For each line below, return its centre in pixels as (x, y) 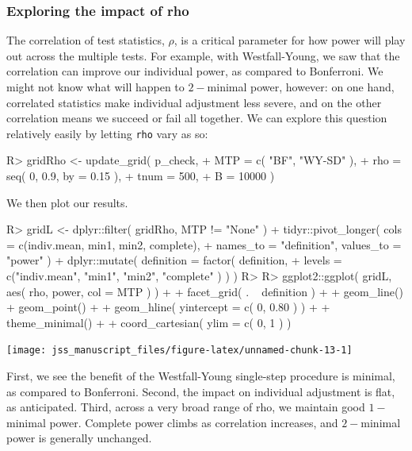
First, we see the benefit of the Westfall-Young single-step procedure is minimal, (201, 376)
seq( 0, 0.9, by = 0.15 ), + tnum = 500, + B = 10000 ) (141, 176)
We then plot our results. (67, 202)
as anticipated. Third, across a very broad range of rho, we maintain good (186, 407)
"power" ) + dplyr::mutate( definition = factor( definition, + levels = (174, 260)
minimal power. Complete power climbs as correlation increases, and (172, 422)
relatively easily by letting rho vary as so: (107, 133)
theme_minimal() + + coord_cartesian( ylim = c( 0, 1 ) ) (149, 322)
